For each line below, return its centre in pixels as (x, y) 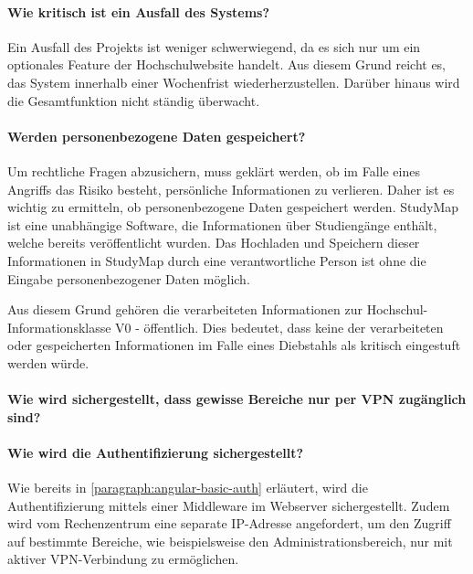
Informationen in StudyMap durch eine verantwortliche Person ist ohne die (217, 260)
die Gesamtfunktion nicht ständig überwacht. (134, 100)
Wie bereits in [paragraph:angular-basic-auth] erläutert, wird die (188, 488)
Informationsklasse (59, 327)
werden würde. (48, 362)
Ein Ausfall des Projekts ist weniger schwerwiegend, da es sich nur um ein (214, 46)
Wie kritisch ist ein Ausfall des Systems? (139, 11)
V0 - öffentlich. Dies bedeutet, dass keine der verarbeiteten (279, 327)
